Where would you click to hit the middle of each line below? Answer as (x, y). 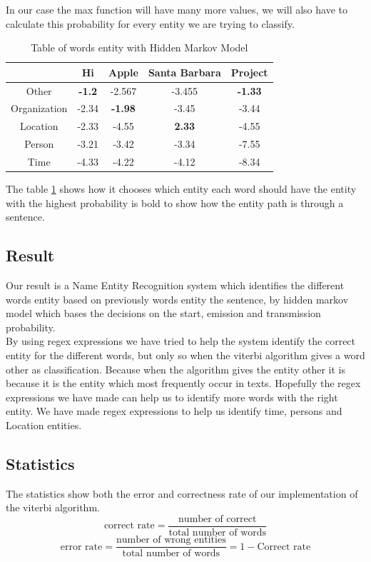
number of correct (218, 519)
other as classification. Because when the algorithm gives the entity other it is (176, 369)
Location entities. (44, 425)
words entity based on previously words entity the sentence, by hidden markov (177, 299)
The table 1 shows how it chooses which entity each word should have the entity (181, 189)
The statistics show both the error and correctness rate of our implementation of (182, 493)
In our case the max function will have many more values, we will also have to (177, 9)
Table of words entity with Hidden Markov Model (139, 47)
